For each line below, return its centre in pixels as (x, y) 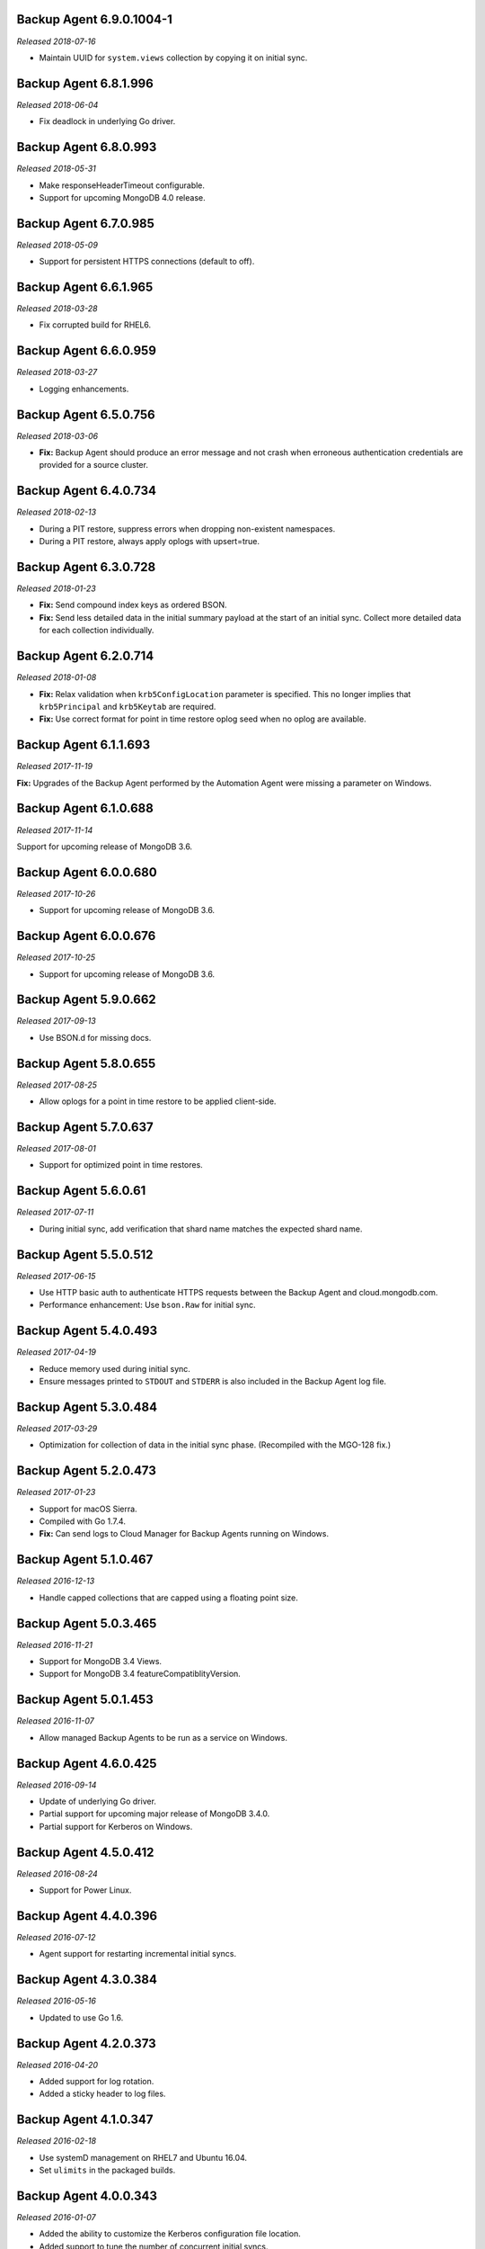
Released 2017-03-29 (57, 1428)
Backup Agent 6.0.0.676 (86, 936)
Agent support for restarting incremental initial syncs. (138, 1954)
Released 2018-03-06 (57, 435)
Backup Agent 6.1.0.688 (85, 808)
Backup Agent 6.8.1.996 (85, 83)
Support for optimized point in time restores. (121, 1165)
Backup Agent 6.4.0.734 (87, 491)
